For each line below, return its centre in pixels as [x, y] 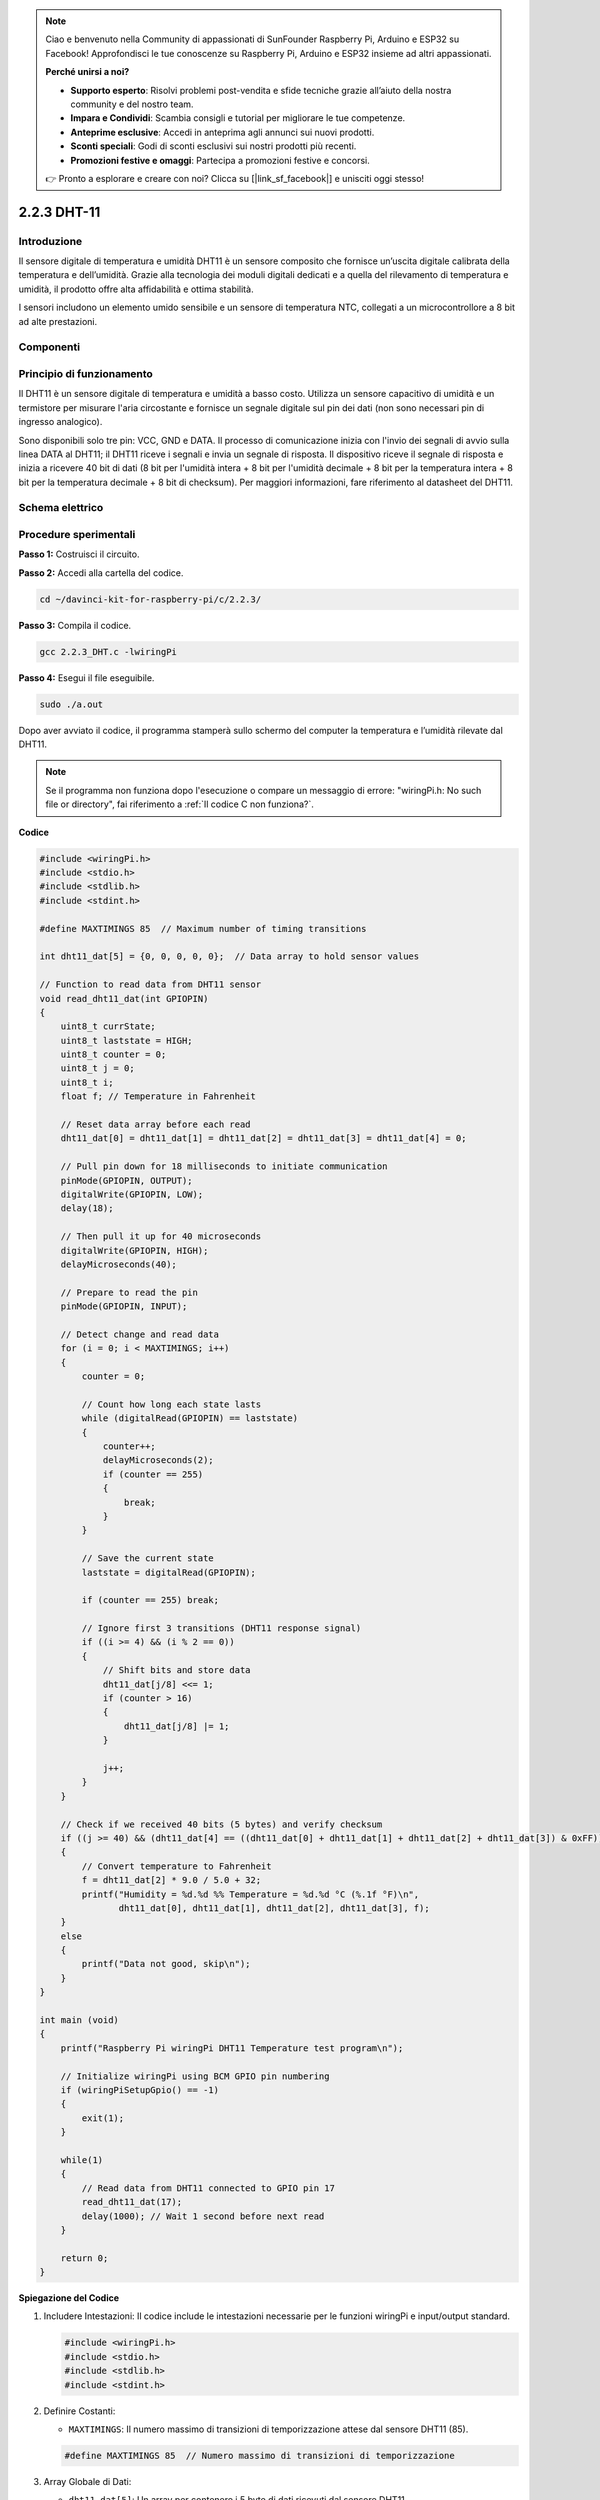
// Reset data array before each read [155, 1124]
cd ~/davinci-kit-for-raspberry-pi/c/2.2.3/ [150, 599]
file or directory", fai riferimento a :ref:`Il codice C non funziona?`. [179, 804]
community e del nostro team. [132, 104]
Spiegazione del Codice [69, 2298]
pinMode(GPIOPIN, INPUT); [124, 1306]
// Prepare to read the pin [129, 1292]
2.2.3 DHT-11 [59, 211]
